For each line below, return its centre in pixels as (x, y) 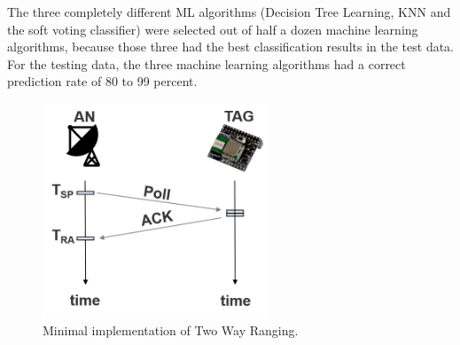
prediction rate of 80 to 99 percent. (102, 81)
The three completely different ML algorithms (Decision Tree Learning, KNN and (229, 12)
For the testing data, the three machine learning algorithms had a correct (207, 63)
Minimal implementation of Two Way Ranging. (171, 330)
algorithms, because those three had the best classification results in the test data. (230, 47)
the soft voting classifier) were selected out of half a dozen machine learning (213, 29)
